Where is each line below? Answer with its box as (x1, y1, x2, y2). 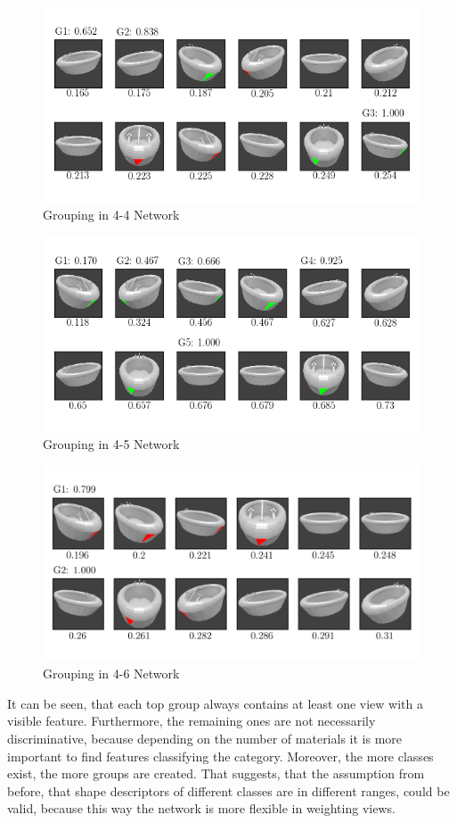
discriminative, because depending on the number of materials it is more (7, 729, 403, 748)
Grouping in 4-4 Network (43, 205, 180, 224)
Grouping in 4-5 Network (43, 435, 180, 453)
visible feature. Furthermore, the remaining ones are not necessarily (7, 711, 376, 730)
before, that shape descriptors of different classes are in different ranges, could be (7, 781, 450, 800)
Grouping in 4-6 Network (43, 664, 180, 683)
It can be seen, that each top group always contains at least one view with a (7, 694, 423, 712)
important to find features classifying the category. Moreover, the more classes (7, 746, 434, 765)
